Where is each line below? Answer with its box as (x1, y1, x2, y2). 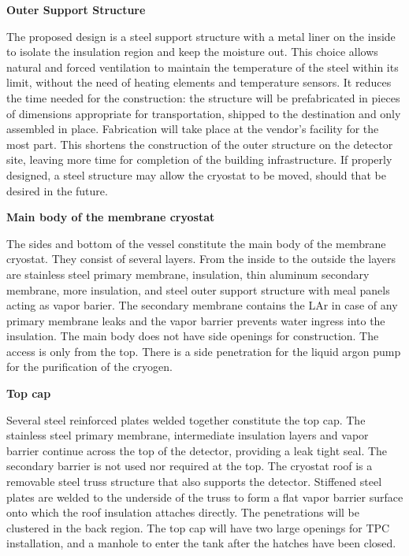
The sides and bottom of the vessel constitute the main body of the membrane (6, 235, 386, 251)
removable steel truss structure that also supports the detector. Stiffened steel (6, 473, 382, 490)
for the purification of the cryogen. (6, 358, 173, 375)
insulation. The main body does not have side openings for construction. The (6, 328, 379, 344)
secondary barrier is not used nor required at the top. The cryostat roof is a (6, 458, 373, 474)
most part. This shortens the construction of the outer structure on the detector (6, 135, 393, 152)
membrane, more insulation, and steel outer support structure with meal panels (6, 281, 390, 298)
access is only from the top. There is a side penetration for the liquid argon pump (6, 343, 401, 359)
